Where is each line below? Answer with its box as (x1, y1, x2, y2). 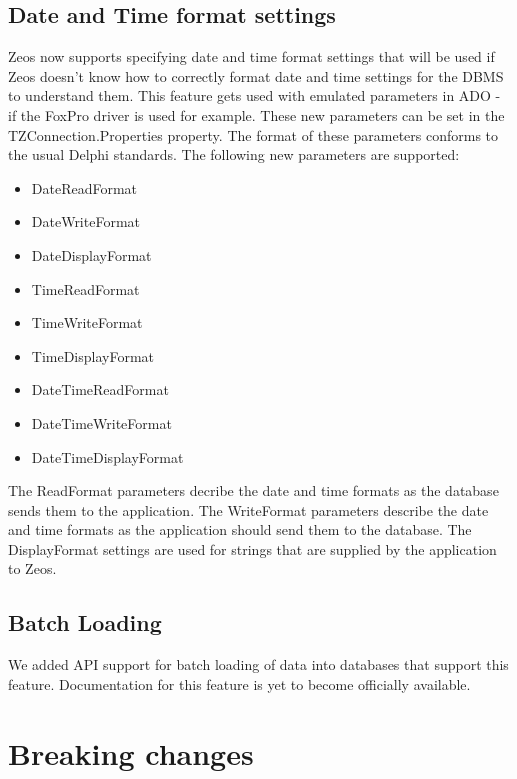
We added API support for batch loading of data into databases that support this (8, 654, 509, 675)
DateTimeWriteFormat (31, 412, 172, 433)
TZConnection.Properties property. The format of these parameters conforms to (8, 124, 499, 145)
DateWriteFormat (31, 211, 141, 232)
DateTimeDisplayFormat (31, 446, 184, 467)
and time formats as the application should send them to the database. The (8, 519, 472, 540)
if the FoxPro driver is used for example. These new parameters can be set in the (8, 104, 505, 125)
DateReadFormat (31, 177, 138, 198)
